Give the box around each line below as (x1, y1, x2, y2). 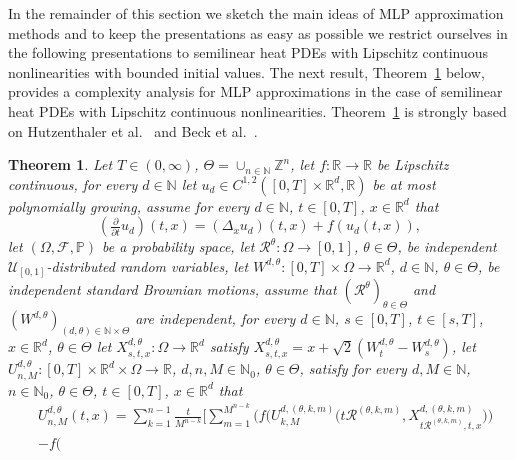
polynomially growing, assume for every (8, 195, 250, 216)
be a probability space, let (102, 236, 255, 257)
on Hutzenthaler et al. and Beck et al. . (8, 120, 258, 141)
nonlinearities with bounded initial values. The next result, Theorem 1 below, (8, 61, 485, 82)
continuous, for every (8, 173, 138, 194)
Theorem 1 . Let (8, 154, 113, 175)
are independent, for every (135, 308, 296, 329)
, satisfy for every (299, 358, 407, 379)
